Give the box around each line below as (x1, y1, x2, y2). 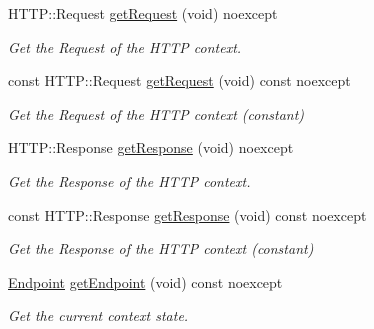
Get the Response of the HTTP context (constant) (8, 238, 314, 259)
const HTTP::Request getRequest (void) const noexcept (8, 70, 351, 91)
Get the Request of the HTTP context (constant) (8, 103, 305, 124)
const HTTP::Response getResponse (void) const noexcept (8, 204, 367, 225)
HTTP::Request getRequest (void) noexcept (8, 3, 278, 23)
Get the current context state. (8, 305, 189, 326)
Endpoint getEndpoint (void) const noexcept (8, 271, 283, 292)
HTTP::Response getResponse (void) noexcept (8, 137, 294, 158)
